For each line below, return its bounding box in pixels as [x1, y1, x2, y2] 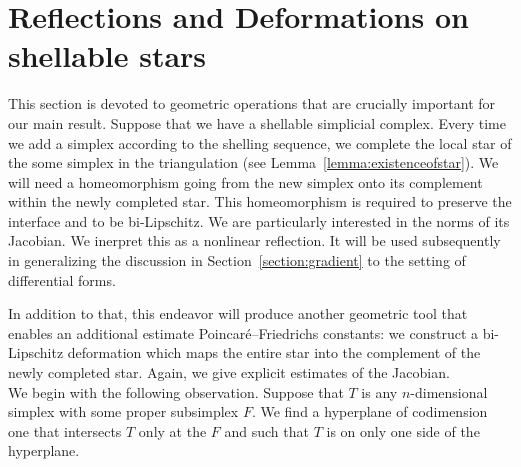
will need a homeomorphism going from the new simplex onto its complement [8, 171, 483, 192]
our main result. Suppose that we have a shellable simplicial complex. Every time [8, 112, 506, 133]
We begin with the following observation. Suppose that [8, 381, 344, 402]
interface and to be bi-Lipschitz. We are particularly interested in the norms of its [8, 210, 510, 231]
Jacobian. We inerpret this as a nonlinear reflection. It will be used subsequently [8, 230, 501, 251]
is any [361, 381, 398, 402]
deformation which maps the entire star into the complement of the [67, 342, 481, 363]
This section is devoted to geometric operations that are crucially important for [8, 93, 496, 114]
